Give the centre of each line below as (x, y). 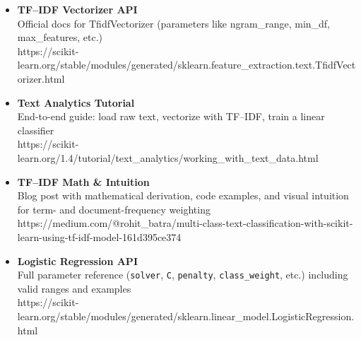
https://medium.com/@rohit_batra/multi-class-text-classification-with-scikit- (185, 223)
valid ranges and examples (74, 288)
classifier (36, 130)
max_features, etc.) (60, 37)
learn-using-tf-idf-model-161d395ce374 (99, 236)
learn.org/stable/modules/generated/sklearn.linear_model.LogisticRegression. (186, 316)
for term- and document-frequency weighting (114, 209)
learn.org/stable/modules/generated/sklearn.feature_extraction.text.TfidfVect (187, 65)
